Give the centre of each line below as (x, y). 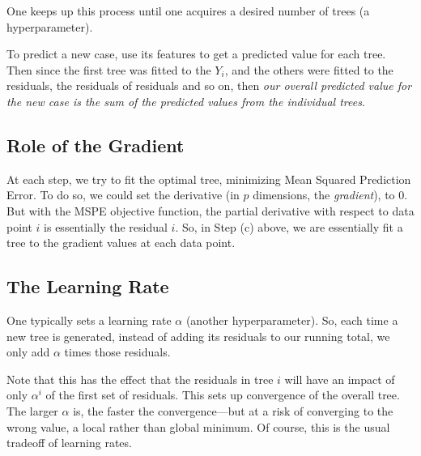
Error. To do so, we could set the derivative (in (123, 195)
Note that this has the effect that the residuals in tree (140, 379)
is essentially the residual (106, 226)
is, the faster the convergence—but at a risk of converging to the (233, 410)
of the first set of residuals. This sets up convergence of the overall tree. (223, 395)
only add (28, 352)
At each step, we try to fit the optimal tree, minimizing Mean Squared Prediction (209, 179)
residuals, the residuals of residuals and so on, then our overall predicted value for (209, 85)
